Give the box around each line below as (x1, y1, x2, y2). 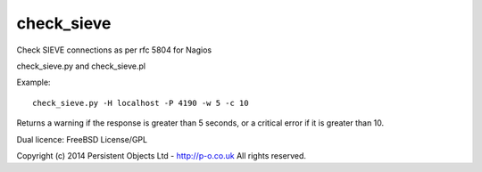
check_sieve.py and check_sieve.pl (16, 61, 146, 71)
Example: (16, 77, 51, 88)
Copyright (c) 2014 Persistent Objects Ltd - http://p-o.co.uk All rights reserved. (16, 150, 307, 160)
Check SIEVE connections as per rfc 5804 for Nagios (16, 45, 212, 55)
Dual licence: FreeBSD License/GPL (16, 134, 147, 144)
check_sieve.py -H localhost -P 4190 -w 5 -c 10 (32, 98, 249, 108)
